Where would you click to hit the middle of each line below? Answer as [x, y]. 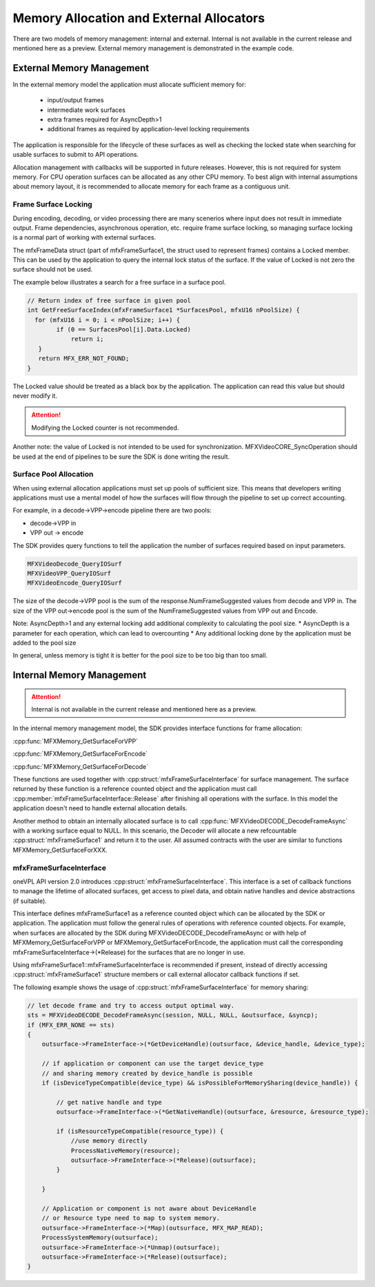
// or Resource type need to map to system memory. [131, 1218]
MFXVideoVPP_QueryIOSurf [69, 573]
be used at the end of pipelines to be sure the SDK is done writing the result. [121, 457]
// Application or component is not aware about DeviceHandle [149, 1209]
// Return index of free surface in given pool [109, 300]
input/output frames [75, 100]
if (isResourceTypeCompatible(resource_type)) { [140, 1131]
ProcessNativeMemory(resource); [125, 1151]
